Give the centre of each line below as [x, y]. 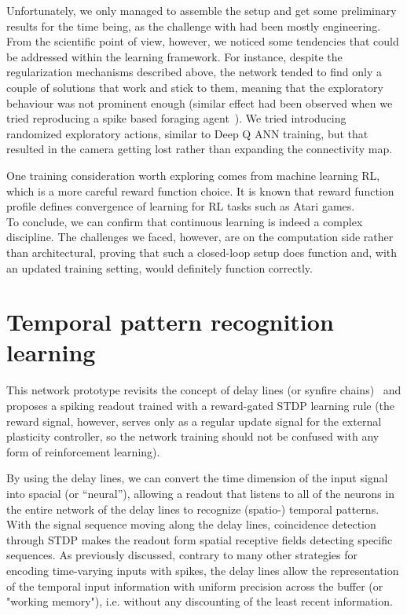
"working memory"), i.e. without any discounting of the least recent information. [200, 601]
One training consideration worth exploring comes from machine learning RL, [193, 175]
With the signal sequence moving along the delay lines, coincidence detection [191, 524]
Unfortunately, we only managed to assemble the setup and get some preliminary [202, 10]
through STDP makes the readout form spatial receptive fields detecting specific [200, 539]
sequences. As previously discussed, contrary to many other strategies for [182, 555]
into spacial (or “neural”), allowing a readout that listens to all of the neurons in [200, 493]
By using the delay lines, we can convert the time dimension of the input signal [197, 478]
